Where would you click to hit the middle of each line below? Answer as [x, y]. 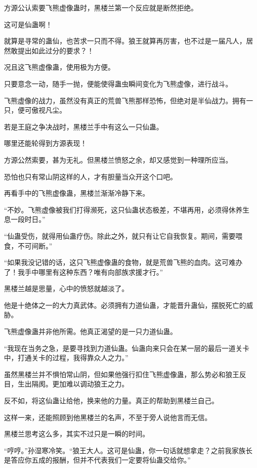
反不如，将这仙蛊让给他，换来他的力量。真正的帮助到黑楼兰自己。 [111, 401]
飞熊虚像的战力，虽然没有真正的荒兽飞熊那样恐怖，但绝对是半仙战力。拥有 [125, 100]
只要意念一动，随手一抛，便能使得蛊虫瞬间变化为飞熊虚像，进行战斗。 [118, 83]
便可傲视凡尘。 [42, 110]
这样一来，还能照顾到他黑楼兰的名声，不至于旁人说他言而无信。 [108, 417]
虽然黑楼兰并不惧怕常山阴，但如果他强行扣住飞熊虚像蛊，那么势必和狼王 [122, 374]
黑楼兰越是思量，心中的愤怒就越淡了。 [66, 288]
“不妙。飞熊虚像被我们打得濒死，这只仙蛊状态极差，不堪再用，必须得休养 [123, 209]
